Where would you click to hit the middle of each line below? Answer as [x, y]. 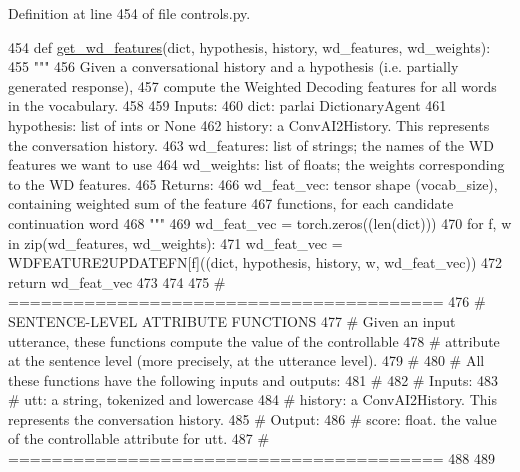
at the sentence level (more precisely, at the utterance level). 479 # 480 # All [246, 360]
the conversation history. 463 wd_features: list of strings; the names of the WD [251, 144]
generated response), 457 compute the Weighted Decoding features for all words [252, 85]
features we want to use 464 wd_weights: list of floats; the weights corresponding [256, 164]
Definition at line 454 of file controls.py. [129, 13]
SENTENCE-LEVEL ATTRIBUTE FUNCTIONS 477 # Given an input [232, 320]
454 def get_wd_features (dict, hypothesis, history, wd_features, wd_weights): [249, 46]
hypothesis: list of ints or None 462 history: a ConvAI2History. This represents [249, 124]
